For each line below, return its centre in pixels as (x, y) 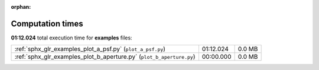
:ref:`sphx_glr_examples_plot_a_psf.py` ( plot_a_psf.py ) (90, 49)
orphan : (21, 7)
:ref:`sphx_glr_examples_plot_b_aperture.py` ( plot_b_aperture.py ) (105, 57)
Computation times (47, 24)
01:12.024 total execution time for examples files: (71, 38)
